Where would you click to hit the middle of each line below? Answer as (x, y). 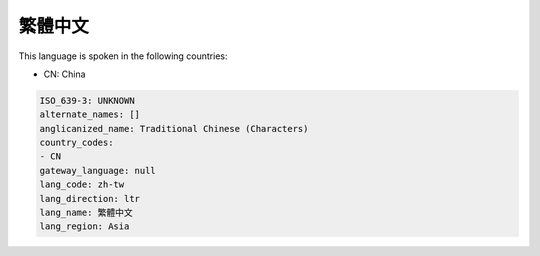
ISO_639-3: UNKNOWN (87, 100)
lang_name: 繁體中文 (86, 213)
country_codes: (76, 143)
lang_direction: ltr (89, 198)
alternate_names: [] (89, 114)
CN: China (64, 74)
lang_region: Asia (84, 226)
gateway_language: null (98, 170)
